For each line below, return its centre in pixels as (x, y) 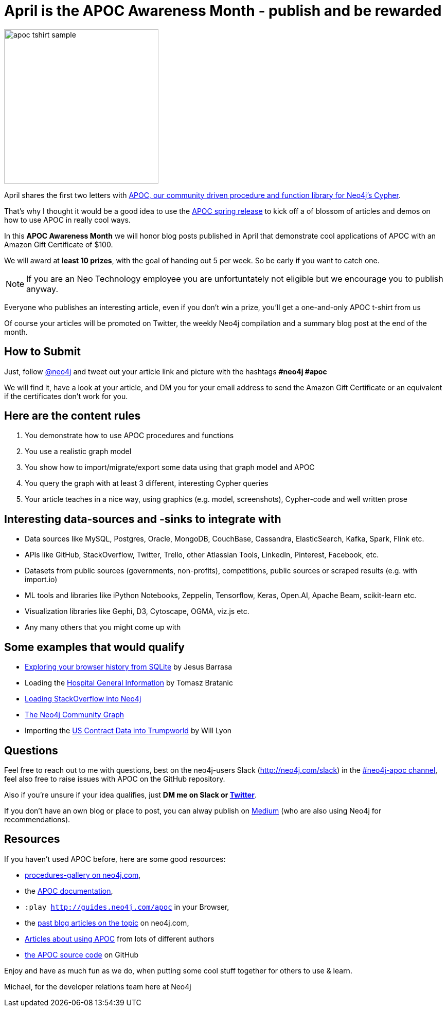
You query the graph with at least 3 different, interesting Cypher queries (147, 483)
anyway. (42, 289)
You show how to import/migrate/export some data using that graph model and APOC (170, 467)
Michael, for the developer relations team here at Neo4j (98, 986)
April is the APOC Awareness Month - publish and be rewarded (223, 11)
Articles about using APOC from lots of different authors (120, 938)
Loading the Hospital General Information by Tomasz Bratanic (129, 683)
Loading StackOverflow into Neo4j (83, 699)
